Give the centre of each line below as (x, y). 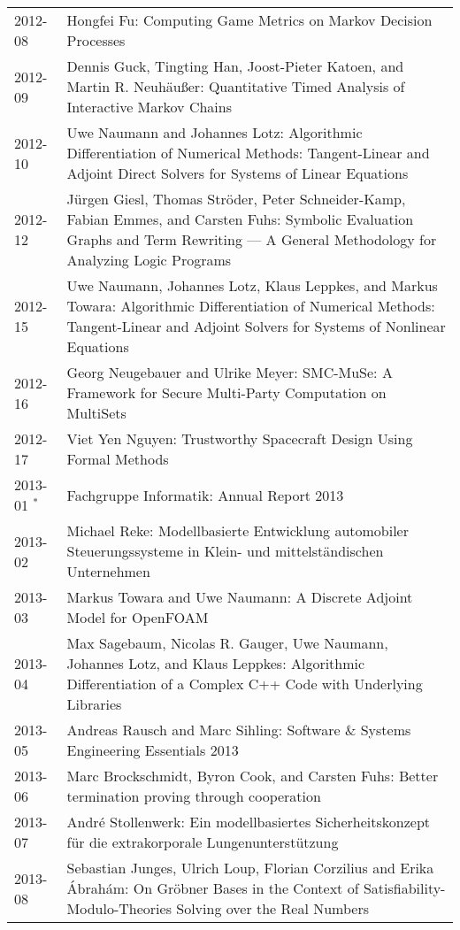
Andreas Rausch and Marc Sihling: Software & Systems (239, 730)
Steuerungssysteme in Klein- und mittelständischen (225, 551)
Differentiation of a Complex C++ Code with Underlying (245, 684)
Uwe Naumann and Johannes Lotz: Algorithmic (215, 132)
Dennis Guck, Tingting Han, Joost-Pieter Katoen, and (235, 66)
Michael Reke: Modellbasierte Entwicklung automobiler (238, 530)
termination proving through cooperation (194, 796)
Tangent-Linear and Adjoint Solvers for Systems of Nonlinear (256, 326)
